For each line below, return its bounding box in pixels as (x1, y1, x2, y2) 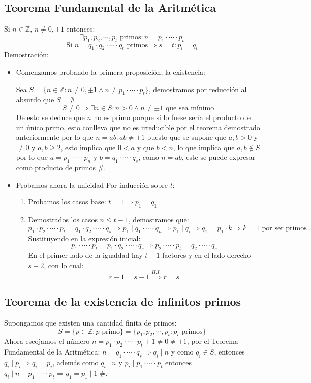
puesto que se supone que (147, 132, 227, 142)
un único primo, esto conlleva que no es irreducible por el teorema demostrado (16, 122, 260, 132)
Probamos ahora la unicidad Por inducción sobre (16, 179, 168, 190)
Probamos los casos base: (28, 196, 106, 207)
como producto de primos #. (16, 162, 106, 173)
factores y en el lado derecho (162, 249, 251, 260)
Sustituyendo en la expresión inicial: (28, 232, 141, 243)
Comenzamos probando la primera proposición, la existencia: (16, 66, 205, 77)
